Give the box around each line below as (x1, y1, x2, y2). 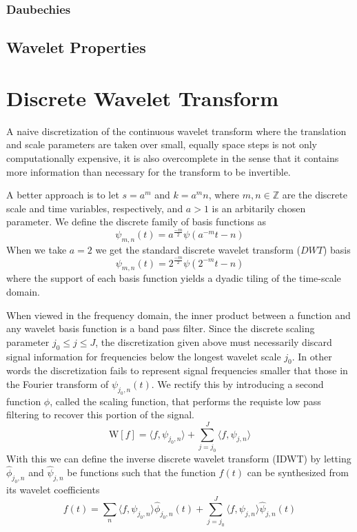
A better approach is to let (6, 187, 119, 202)
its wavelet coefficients (6, 482, 100, 496)
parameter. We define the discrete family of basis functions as (6, 214, 266, 229)
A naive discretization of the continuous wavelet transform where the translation (6, 123, 347, 138)
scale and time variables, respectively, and (6, 201, 183, 215)
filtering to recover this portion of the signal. (6, 407, 194, 422)
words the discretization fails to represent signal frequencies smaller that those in (6, 363, 348, 378)
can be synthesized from (247, 464, 349, 479)
